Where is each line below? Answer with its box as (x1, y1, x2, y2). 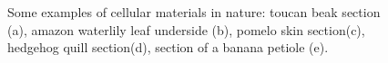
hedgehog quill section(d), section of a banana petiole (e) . (7, 38, 329, 57)
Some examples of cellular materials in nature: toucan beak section (7, 3, 381, 21)
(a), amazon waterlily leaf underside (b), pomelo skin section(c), (7, 20, 365, 39)
